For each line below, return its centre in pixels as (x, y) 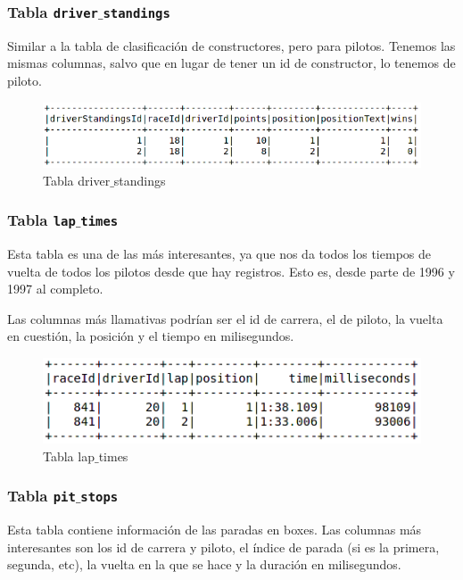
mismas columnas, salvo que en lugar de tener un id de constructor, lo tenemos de (231, 63)
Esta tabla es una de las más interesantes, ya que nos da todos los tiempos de (219, 253)
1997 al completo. (55, 289)
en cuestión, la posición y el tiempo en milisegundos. (151, 336)
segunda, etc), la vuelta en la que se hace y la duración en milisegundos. (204, 564)
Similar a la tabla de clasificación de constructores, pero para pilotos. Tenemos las (231, 45)
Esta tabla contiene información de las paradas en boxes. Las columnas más (215, 530)
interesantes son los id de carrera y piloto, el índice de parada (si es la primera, (223, 547)
